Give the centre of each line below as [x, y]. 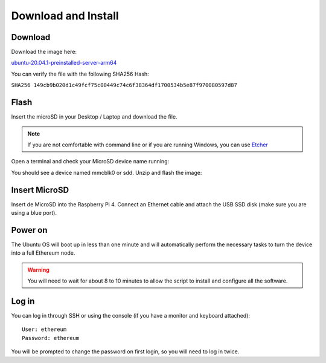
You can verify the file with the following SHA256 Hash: [80, 74]
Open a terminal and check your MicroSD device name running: [90, 162]
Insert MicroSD [40, 190]
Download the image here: [44, 52]
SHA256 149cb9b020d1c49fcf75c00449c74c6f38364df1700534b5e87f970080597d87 [124, 85]
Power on [29, 230]
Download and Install [65, 16]
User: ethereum [44, 329]
